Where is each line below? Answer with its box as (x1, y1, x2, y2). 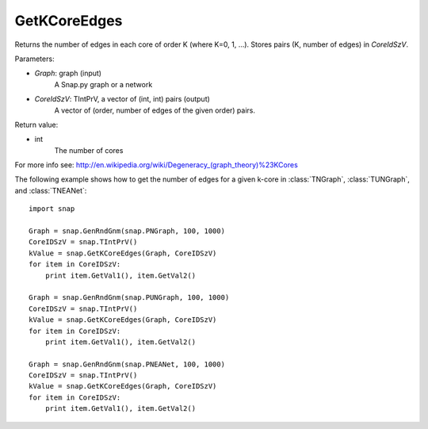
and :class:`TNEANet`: (14, 186, 87, 195)
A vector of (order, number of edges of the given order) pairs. (54, 105, 256, 115)
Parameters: (14, 54, 55, 63)
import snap (29, 205, 75, 213)
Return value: (14, 120, 59, 129)
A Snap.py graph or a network (54, 79, 153, 89)
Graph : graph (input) (34, 68, 102, 79)
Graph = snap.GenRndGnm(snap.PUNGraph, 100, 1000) (29, 293, 230, 302)
